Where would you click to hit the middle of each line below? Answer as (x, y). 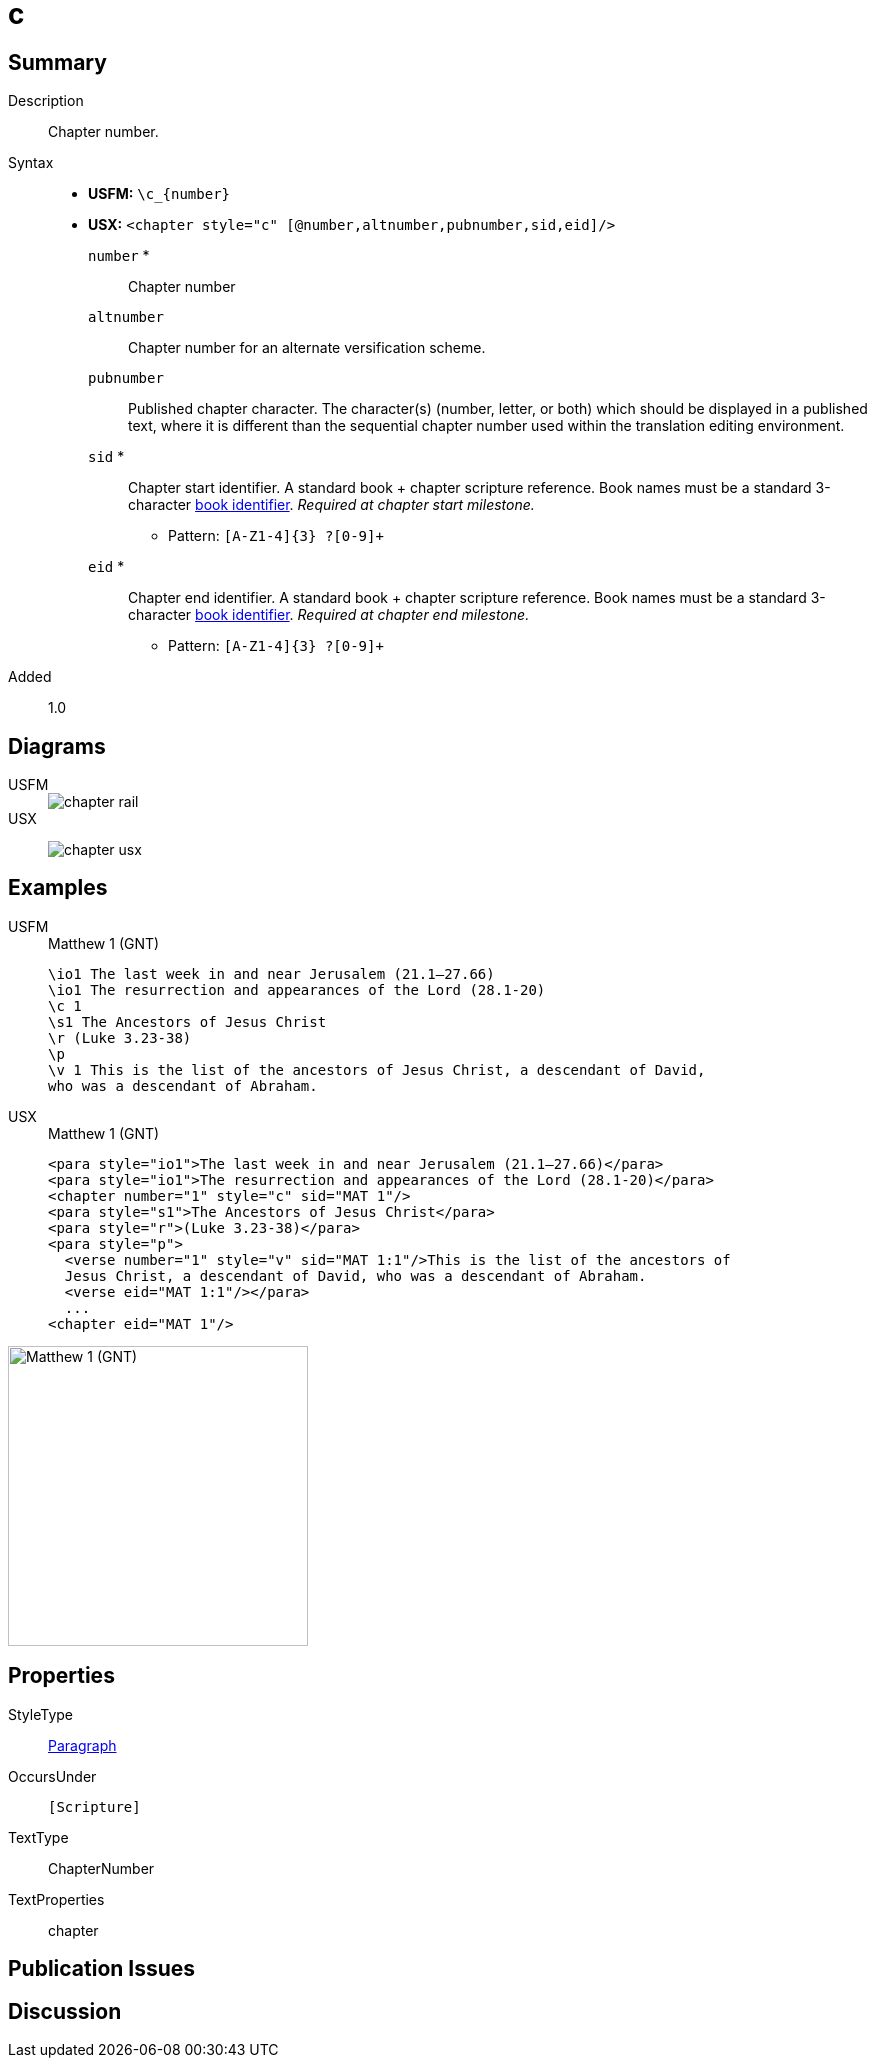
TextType (38, 1837)
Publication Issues (102, 1969)
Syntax (31, 163)
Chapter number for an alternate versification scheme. (307, 348)
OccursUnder (52, 1776)
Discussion (65, 2011)
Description (46, 101)
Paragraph (82, 1745)
